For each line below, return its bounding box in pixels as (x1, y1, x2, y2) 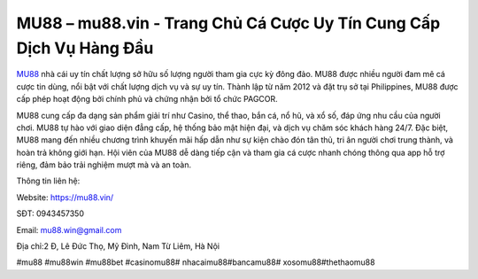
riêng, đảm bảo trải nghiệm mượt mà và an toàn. (16, 159, 192, 170)
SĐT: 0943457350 (16, 208, 84, 219)
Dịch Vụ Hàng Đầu (16, 38, 154, 58)
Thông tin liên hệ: (16, 175, 81, 186)
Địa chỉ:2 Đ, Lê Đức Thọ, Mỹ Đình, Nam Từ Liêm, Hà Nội (16, 241, 220, 252)
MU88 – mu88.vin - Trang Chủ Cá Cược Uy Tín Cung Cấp (16, 13, 441, 33)
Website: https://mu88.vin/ (16, 191, 114, 203)
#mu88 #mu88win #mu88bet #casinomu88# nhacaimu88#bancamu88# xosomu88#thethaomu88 (16, 257, 375, 267)
